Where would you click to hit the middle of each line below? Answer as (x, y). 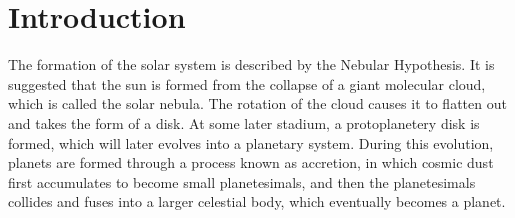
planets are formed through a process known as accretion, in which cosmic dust (251, 162)
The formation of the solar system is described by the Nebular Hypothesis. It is (251, 64)
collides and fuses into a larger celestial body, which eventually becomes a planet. (257, 201)
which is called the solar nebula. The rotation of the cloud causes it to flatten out (257, 103)
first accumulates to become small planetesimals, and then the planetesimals (242, 181)
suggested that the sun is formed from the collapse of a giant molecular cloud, (247, 83)
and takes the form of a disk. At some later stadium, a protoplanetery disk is (244, 122)
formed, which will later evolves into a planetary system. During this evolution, (251, 142)
